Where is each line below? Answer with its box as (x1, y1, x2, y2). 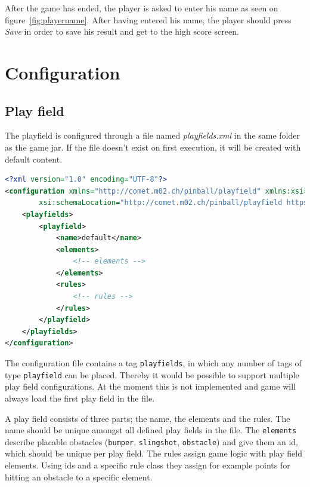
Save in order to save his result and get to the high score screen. (5, 25, 239, 38)
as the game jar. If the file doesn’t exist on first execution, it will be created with (5, 140, 301, 153)
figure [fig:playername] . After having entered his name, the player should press (5, 13, 292, 26)
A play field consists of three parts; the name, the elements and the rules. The (5, 412, 290, 424)
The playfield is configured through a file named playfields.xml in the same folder (5, 129, 300, 142)
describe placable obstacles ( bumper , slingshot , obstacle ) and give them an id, (5, 435, 299, 448)
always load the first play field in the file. (5, 391, 155, 404)
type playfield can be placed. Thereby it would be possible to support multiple (5, 368, 299, 381)
